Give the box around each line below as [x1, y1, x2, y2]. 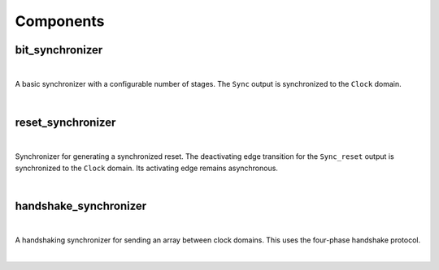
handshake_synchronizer [15, 199, 147, 212]
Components [15, 12, 105, 30]
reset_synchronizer [15, 115, 116, 129]
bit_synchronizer [15, 43, 103, 57]
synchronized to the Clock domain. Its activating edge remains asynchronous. [15, 163, 278, 173]
